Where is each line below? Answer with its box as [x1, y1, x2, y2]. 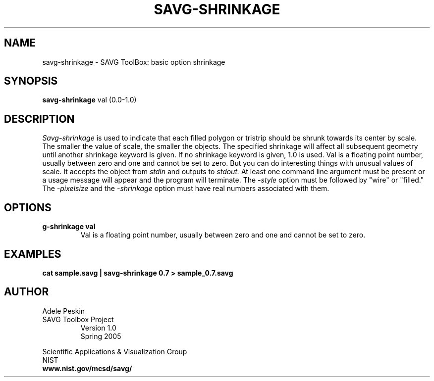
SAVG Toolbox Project [42, 315, 114, 324]
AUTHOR [4, 286, 49, 298]
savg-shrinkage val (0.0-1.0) [42, 95, 137, 104]
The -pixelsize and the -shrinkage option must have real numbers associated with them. [42, 184, 329, 193]
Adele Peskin [42, 306, 85, 315]
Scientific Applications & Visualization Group [42, 347, 187, 356]
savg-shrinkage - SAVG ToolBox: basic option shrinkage [42, 57, 225, 66]
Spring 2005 [80, 332, 121, 340]
